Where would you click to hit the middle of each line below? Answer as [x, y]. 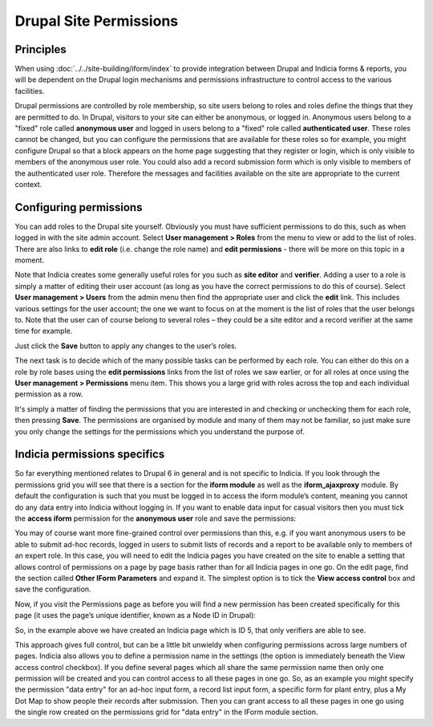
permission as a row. [49, 394]
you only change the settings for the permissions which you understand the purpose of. [160, 431]
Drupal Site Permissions [97, 21]
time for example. [44, 331]
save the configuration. [53, 589]
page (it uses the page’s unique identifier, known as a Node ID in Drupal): [136, 615]
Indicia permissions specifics [90, 455]
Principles [41, 49]
